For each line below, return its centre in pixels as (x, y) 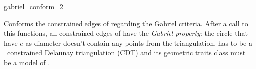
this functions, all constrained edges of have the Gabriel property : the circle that (126, 33)
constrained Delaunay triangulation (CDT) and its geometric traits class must (126, 52)
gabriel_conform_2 (34, 6)
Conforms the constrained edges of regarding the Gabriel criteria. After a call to (126, 23)
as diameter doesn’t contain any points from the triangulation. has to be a (139, 42)
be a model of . (27, 62)
